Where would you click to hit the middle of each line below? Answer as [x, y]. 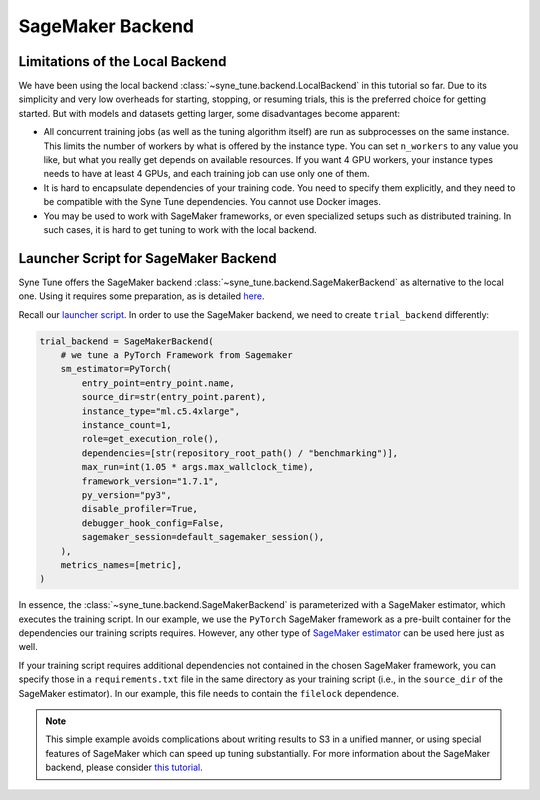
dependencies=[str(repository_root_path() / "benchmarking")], [240, 453]
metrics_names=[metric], [121, 564]
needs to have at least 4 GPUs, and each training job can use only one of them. [206, 174]
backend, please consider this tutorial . [124, 767]
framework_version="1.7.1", [150, 481]
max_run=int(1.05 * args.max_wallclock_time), [197, 467]
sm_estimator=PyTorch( [116, 369]
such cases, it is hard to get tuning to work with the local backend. [180, 229]
